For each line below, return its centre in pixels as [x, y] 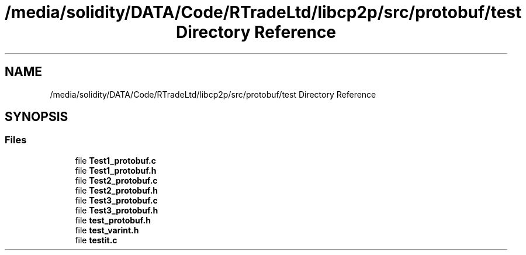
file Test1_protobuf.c [116, 160]
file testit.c [96, 240]
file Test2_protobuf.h [117, 190]
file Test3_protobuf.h [117, 210]
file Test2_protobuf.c [116, 180]
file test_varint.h [107, 230]
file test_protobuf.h [113, 220]
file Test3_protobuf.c [116, 200]
